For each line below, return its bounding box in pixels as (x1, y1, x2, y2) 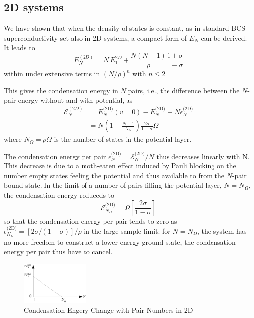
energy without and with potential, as (18, 95, 133, 105)
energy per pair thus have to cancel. (4, 246, 113, 257)
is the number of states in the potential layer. (54, 134, 192, 144)
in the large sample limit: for (84, 225, 170, 236)
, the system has (197, 225, 247, 236)
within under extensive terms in (4, 68, 100, 79)
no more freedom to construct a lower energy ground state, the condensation (4, 236, 236, 247)
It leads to (4, 42, 35, 53)
